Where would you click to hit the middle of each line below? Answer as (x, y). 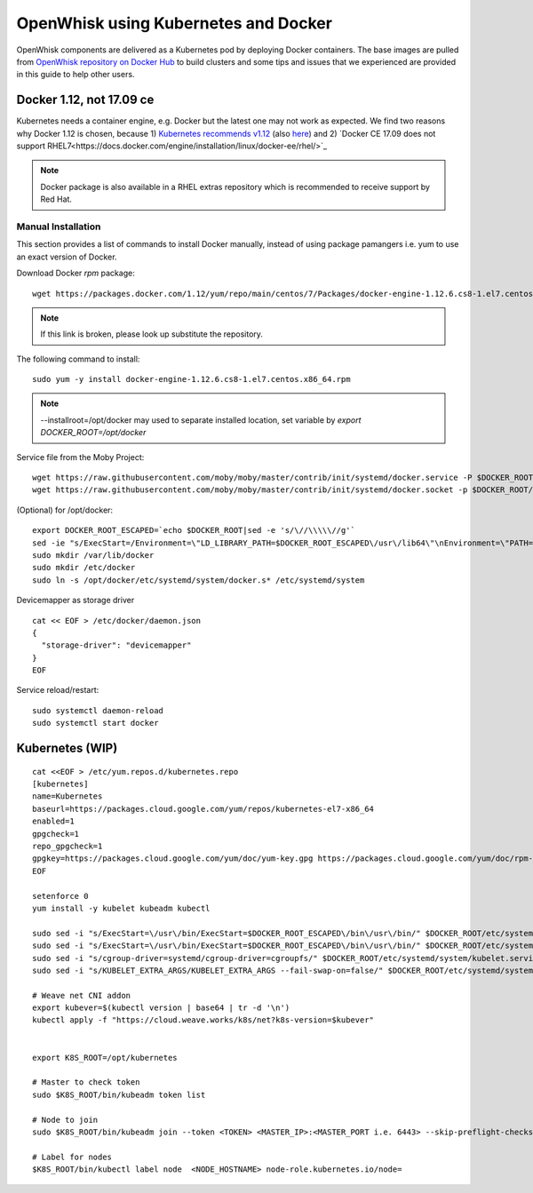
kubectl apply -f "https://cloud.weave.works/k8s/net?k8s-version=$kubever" (203, 1020)
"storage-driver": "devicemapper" (116, 645)
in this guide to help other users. (76, 75)
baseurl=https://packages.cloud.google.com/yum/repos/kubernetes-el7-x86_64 (203, 809)
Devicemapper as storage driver (76, 600)
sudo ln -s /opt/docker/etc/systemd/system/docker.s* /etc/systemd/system (199, 580)
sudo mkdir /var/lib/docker (93, 555)
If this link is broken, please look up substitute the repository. (152, 334)
